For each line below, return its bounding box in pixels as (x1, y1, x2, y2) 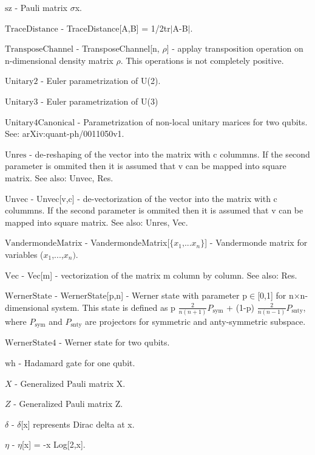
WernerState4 (5, 339, 56, 348)
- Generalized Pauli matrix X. (15, 377, 126, 389)
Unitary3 (5, 97, 38, 106)
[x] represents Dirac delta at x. (21, 417, 135, 430)
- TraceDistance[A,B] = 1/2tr (61, 21, 171, 34)
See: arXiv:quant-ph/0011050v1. (5, 127, 124, 140)
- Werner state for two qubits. (59, 336, 170, 349)
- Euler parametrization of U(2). (41, 74, 161, 87)
